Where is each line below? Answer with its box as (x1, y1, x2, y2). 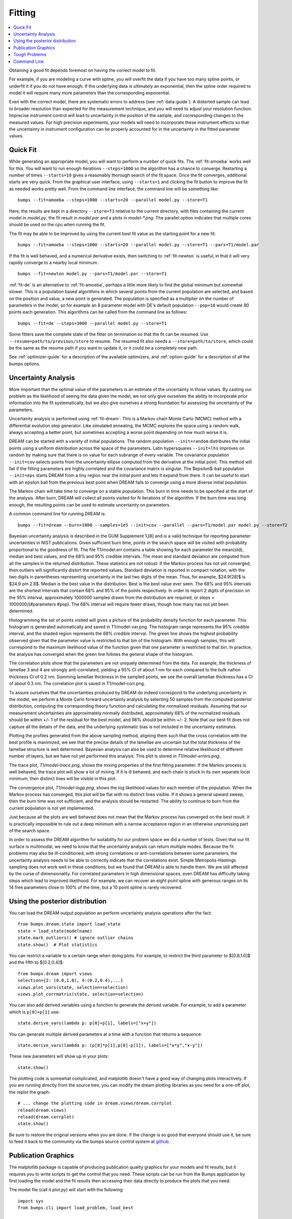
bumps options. (9, 361, 41, 367)
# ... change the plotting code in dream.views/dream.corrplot (18, 1101, 172, 1106)
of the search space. (9, 828, 51, 834)
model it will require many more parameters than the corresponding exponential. (9, 90, 171, 96)
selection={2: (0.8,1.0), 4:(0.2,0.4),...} (18, 978, 123, 983)
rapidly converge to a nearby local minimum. (9, 260, 98, 265)
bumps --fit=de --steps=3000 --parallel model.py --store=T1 (18, 320, 167, 326)
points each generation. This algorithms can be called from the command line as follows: (9, 309, 188, 315)
